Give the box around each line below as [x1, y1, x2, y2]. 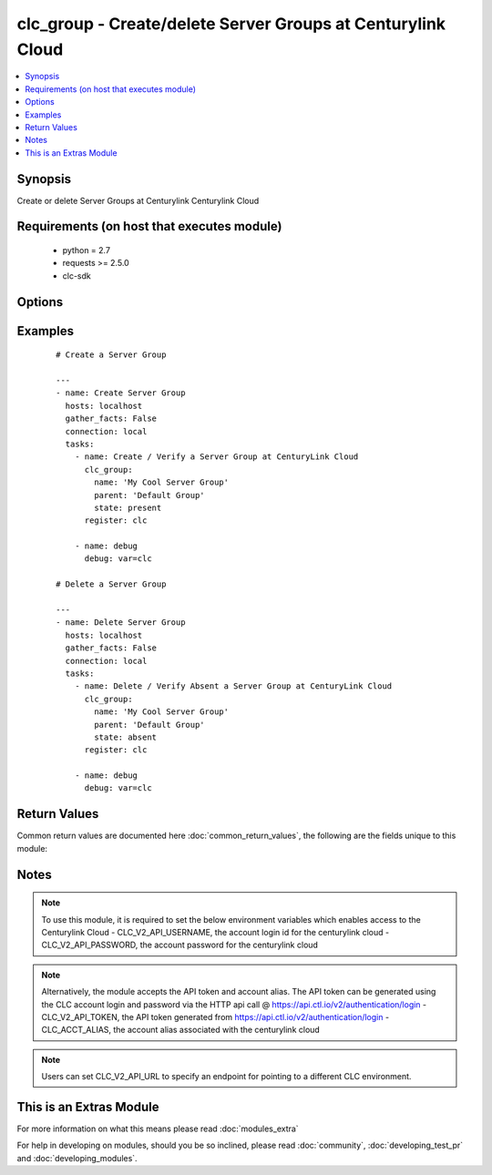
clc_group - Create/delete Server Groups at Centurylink [16, 14, 446, 34]
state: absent [94, 731, 158, 742]
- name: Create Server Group [56, 388, 186, 398]
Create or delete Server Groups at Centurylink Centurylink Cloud [16, 195, 260, 206]
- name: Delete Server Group [56, 618, 186, 628]
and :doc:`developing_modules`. [16, 1152, 138, 1163]
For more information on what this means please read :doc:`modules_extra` [16, 1123, 300, 1134]
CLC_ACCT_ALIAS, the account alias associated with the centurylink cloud [41, 1025, 321, 1036]
